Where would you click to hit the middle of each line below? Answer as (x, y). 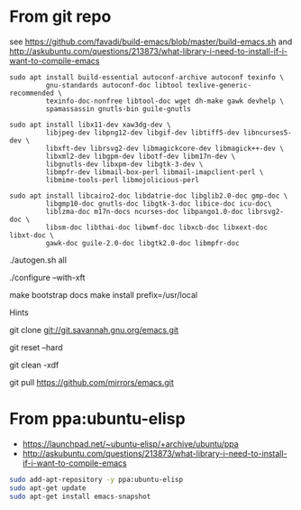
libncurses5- (268, 133)
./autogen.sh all (38, 260)
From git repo (60, 17)
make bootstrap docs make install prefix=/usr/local (104, 294)
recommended (32, 93)
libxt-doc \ (32, 235)
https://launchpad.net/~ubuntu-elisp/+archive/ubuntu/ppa (130, 443)
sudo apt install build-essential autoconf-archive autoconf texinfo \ (146, 77)
